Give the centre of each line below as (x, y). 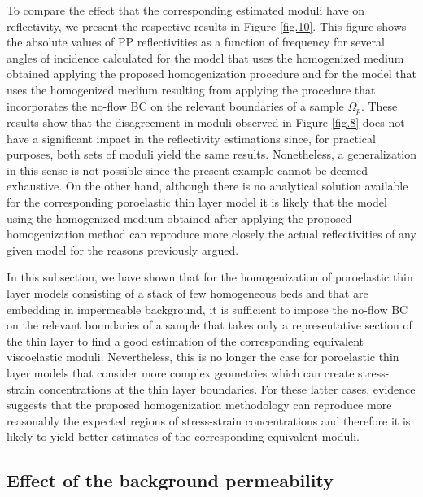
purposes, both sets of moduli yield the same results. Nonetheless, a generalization (212, 154)
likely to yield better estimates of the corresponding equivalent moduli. (183, 436)
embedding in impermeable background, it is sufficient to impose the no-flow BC (207, 309)
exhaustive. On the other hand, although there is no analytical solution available (207, 186)
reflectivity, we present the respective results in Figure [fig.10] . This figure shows (207, 26)
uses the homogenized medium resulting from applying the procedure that (191, 89)
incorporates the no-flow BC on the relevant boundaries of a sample (175, 105)
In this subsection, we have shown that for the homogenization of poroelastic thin (210, 277)
